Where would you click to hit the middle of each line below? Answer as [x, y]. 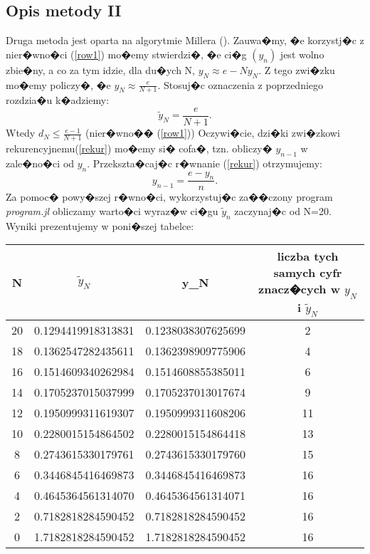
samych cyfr [308, 273]
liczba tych [308, 256]
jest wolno [302, 54]
